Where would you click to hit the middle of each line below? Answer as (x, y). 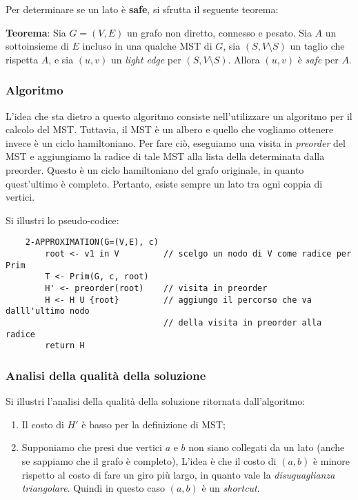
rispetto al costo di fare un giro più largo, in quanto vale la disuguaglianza (178, 474)
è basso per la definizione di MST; (153, 424)
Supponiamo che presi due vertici (92, 447)
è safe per (318, 59)
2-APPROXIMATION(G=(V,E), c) (92, 242)
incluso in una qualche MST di (147, 46)
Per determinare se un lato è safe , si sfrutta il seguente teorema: (142, 9)
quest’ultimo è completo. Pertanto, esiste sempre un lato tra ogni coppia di (164, 183)
